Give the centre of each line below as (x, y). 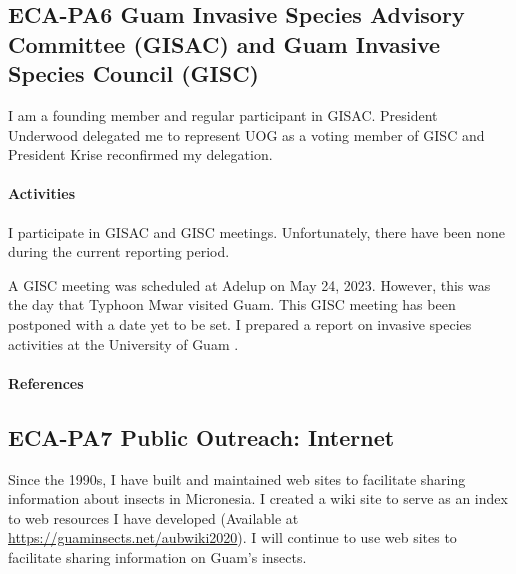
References (46, 382)
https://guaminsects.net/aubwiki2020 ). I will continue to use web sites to (232, 537)
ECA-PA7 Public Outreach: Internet (201, 436)
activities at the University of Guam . (123, 343)
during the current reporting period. (119, 251)
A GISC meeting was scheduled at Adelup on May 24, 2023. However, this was (249, 284)
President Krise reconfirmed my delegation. (140, 154)
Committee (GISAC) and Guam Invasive (224, 43)
